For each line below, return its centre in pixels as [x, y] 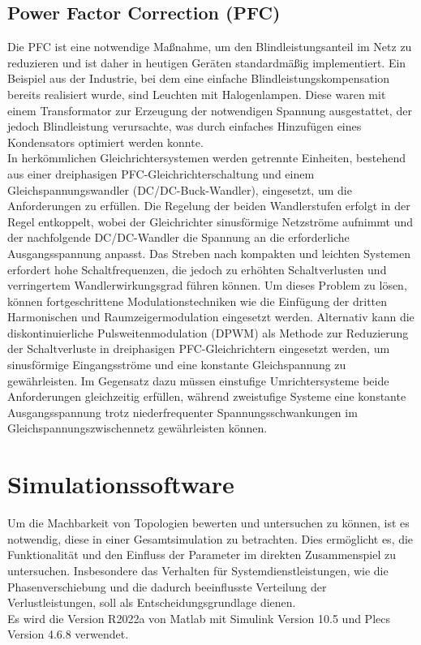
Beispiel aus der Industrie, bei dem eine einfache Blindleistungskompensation [199, 78]
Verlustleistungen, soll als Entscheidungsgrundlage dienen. [152, 602]
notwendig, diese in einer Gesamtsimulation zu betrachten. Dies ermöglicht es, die [210, 538]
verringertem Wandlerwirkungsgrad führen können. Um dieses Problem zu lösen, [207, 285]
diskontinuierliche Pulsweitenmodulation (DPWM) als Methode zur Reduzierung [208, 332]
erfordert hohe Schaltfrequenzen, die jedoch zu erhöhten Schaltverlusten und [197, 269]
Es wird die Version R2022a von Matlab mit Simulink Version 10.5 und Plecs [199, 618]
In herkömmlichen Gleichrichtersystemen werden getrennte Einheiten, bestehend [207, 158]
